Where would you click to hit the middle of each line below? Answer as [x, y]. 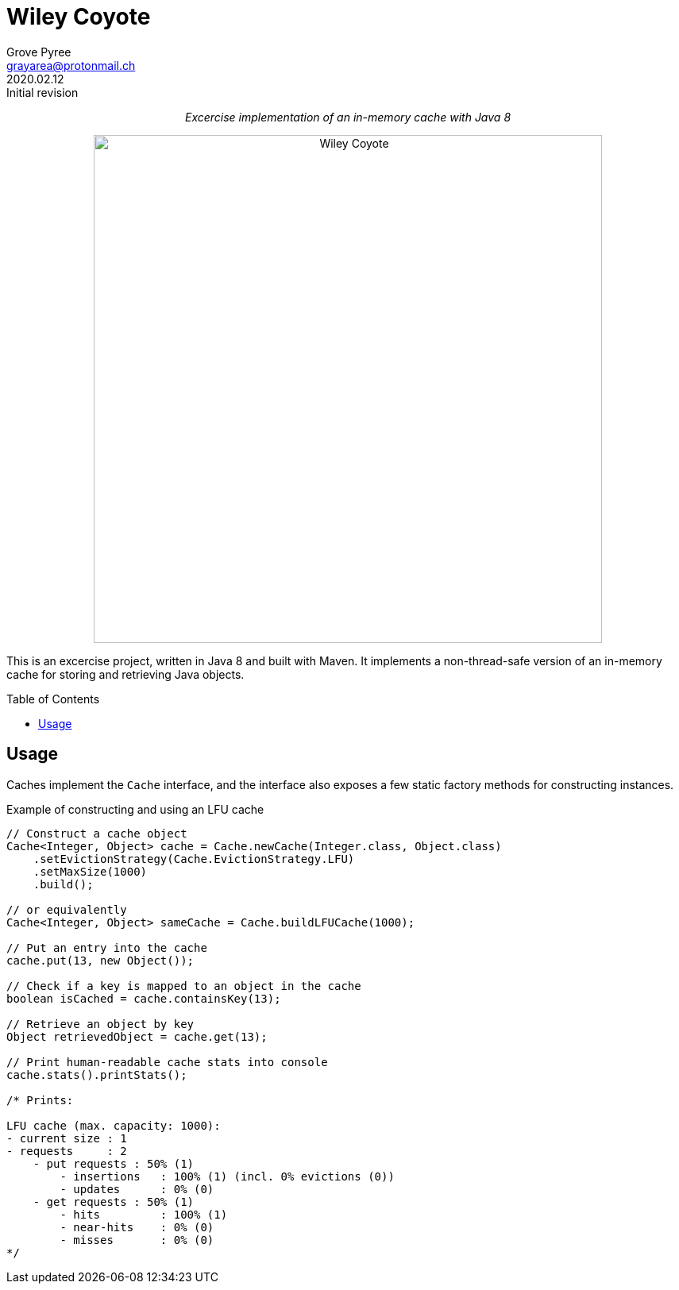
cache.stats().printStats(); [97, 1074]
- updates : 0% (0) [137, 1189]
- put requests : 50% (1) [114, 1163]
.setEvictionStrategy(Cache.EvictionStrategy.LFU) [194, 859]
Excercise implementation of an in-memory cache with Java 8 [348, 117]
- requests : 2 [67, 1151]
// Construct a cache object [97, 833]
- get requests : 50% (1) [114, 1201]
